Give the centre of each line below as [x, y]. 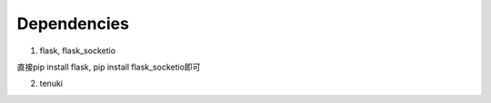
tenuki [51, 84]
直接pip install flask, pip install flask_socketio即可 [109, 67]
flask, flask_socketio [78, 51]
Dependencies [73, 23]
